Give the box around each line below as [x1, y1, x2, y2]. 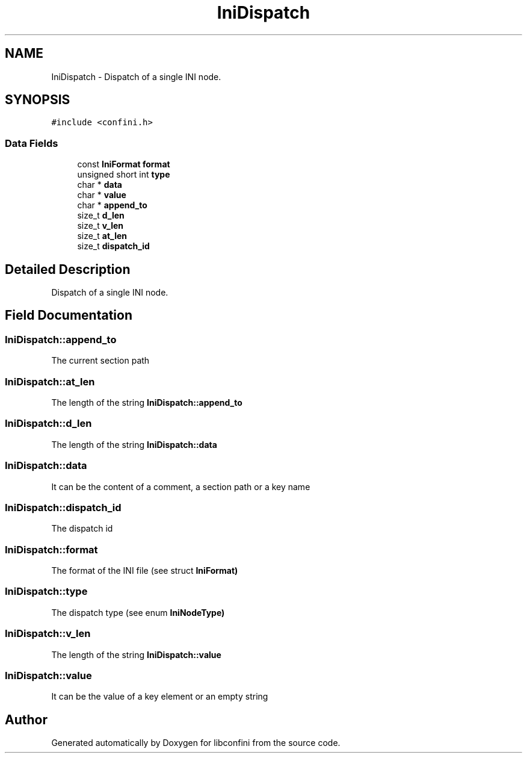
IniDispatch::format [5, 543, 98, 556]
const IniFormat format [77, 159, 170, 170]
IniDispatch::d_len [5, 417, 92, 430]
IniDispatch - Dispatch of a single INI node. [51, 71, 221, 82]
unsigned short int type [77, 169, 170, 180]
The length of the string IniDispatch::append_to [51, 397, 242, 408]
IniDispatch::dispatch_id [5, 501, 122, 514]
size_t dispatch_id [77, 241, 150, 252]
